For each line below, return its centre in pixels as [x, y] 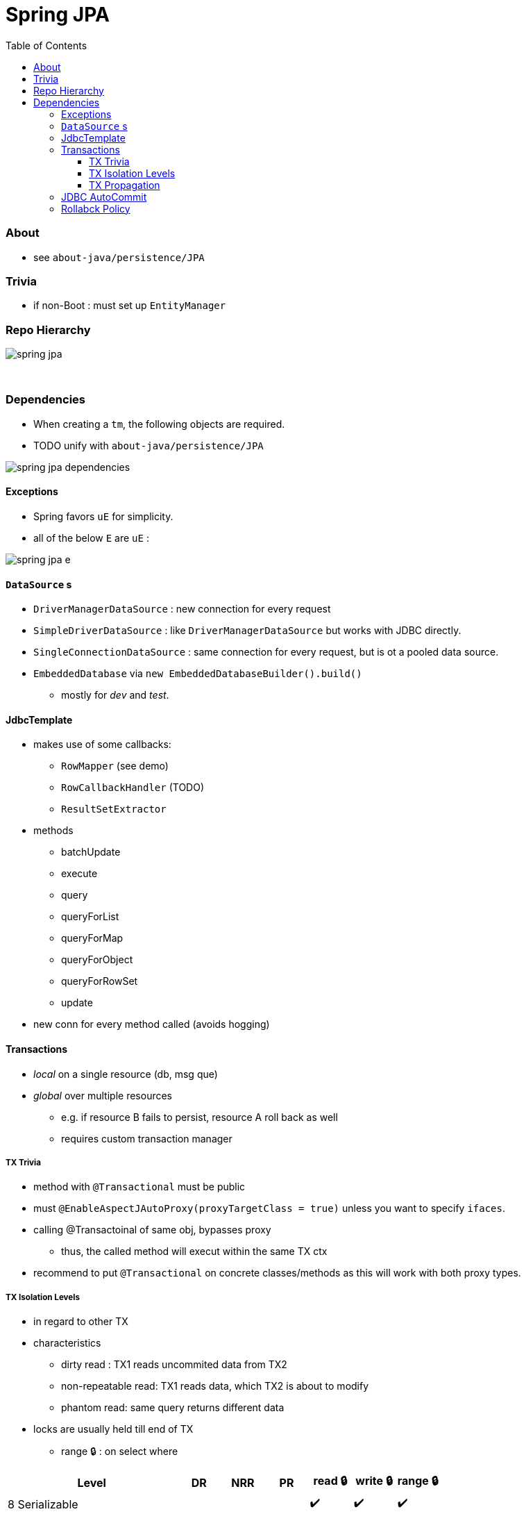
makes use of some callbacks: [102, 744]
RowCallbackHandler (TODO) [133, 788]
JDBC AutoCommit [104, 197]
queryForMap [92, 938]
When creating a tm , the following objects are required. [159, 424]
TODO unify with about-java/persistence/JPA [149, 445]
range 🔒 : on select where [120, 1451]
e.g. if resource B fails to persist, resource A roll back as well [200, 1117]
